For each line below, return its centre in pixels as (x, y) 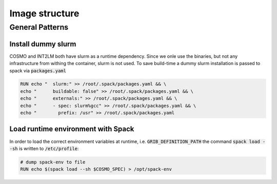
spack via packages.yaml (38, 70)
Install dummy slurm (43, 44)
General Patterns (39, 27)
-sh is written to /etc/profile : (44, 148)
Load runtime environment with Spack (72, 129)
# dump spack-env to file (53, 162)
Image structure (44, 13)
